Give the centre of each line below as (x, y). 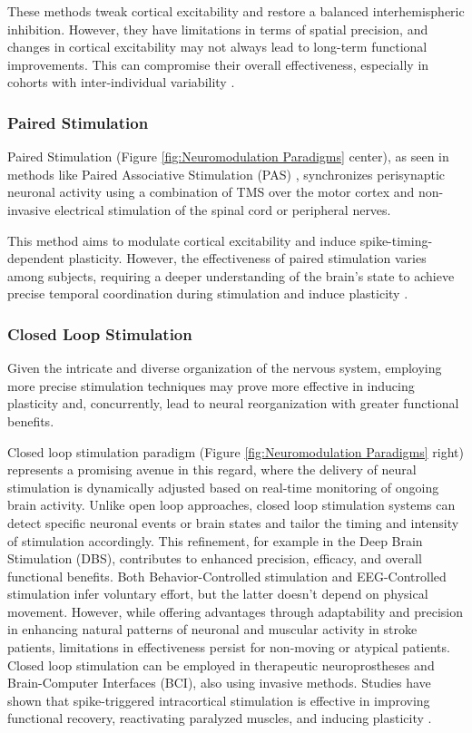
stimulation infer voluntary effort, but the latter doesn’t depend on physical (218, 594)
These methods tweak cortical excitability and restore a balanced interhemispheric (236, 11)
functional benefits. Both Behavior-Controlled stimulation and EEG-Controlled (227, 576)
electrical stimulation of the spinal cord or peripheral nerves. (223, 209)
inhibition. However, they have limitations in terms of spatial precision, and (218, 29)
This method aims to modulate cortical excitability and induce (182, 240)
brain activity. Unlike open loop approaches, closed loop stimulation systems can (231, 505)
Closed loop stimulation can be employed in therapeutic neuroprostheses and (221, 665)
